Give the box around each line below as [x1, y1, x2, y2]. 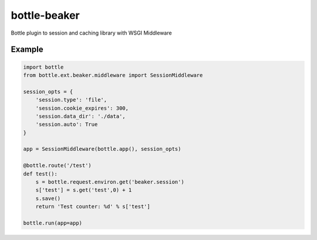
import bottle [23, 63, 64, 70]
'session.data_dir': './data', [35, 113, 126, 120]
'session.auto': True [35, 121, 98, 128]
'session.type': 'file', [35, 97, 107, 103]
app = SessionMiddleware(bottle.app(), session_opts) [23, 146, 181, 153]
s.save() [35, 195, 61, 202]
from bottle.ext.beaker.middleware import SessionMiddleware [23, 72, 203, 79]
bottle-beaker [11, 9, 80, 22]
